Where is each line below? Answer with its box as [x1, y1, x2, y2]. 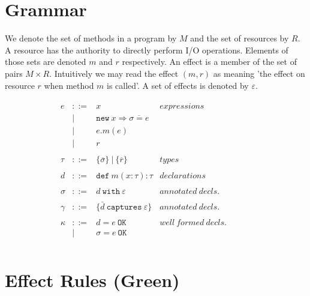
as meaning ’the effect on [213, 67, 305, 79]
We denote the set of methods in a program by [5, 32, 177, 44]
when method [44, 79, 94, 91]
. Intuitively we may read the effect [49, 67, 179, 79]
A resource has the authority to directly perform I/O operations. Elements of [5, 43, 288, 56]
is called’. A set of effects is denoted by [107, 79, 249, 91]
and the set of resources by [190, 32, 289, 44]
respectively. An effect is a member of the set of [122, 55, 297, 68]
